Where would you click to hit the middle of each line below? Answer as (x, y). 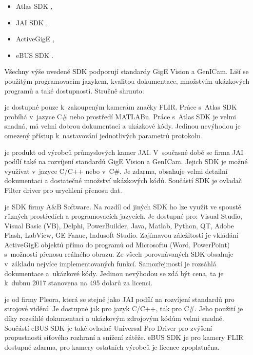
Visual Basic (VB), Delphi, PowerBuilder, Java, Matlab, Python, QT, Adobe (119, 225)
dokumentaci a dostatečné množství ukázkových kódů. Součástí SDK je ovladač (123, 180)
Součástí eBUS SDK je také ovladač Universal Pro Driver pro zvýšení (108, 327)
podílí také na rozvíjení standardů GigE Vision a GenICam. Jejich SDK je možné (126, 161)
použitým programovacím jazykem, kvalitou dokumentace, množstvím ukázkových (127, 81)
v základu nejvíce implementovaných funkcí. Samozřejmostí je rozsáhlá (110, 264)
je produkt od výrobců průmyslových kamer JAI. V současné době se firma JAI (124, 152)
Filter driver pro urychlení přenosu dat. (63, 190)
